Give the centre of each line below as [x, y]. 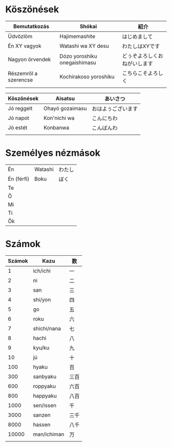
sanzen [42, 415]
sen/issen [45, 405]
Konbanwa [56, 128]
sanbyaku [45, 376]
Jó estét [18, 128]
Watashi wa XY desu [84, 46]
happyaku [45, 396]
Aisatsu [65, 98]
